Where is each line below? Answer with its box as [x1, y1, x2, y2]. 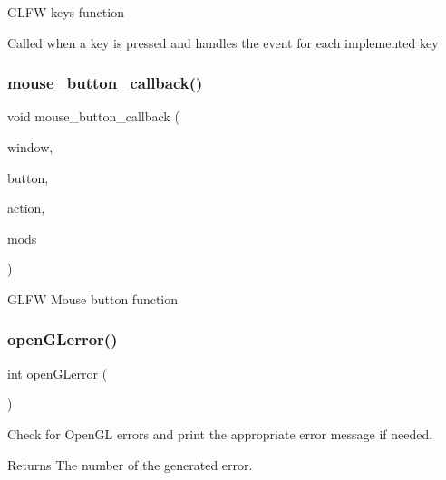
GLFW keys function [7, 3, 124, 21]
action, [7, 198, 45, 217]
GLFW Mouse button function [7, 289, 179, 308]
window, [7, 138, 53, 156]
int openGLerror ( [7, 363, 108, 382]
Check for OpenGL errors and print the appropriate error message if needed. [7, 424, 433, 443]
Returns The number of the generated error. [7, 455, 253, 474]
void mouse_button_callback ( [7, 107, 179, 126]
